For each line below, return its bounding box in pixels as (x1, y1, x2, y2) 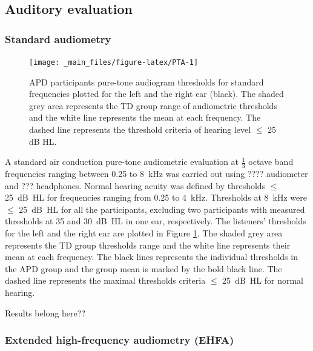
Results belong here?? (5, 306, 85, 319)
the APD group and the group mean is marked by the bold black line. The (5, 262, 282, 275)
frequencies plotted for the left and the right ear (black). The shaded (29, 87, 284, 100)
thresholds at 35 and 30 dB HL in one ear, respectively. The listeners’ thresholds (5, 215, 306, 227)
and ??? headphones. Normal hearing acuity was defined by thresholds (5, 179, 266, 192)
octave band (248, 155, 294, 168)
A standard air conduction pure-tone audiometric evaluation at (5, 155, 239, 168)
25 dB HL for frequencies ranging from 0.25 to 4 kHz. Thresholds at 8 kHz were (5, 191, 307, 204)
